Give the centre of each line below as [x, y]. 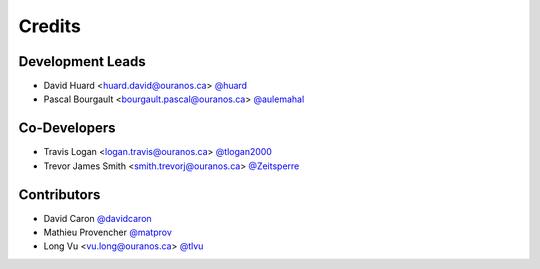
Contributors [59, 194]
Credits [50, 26]
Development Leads [82, 61]
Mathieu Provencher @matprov [107, 232]
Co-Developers [67, 128]
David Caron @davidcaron [97, 218]
